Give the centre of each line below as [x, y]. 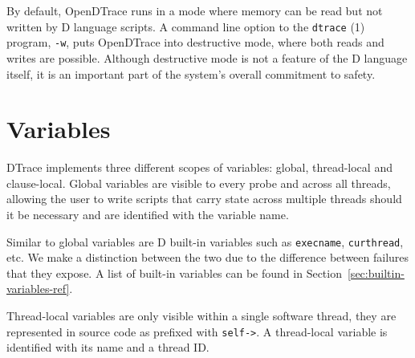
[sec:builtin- [376, 273]
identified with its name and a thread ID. [108, 347]
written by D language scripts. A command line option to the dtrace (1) [186, 26]
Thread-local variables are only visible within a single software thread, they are [201, 316]
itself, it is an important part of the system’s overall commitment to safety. [191, 73]
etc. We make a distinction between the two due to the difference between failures [208, 257]
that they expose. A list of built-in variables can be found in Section [174, 273]
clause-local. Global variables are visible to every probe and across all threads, [199, 183]
